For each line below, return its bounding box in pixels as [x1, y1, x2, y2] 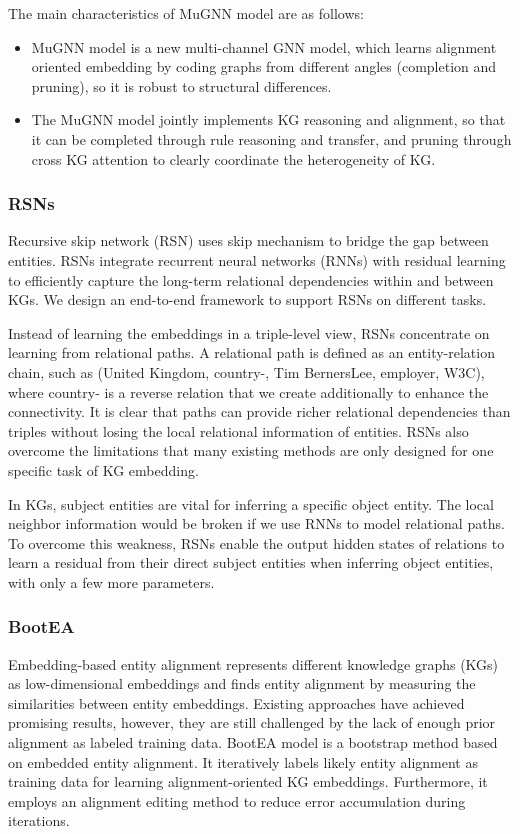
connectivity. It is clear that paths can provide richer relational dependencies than [8, 401, 511, 422]
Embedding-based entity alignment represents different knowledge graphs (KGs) [8, 653, 499, 674]
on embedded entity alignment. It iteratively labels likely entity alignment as [8, 751, 478, 772]
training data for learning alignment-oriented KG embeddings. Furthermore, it [8, 771, 488, 792]
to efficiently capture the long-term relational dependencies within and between [8, 269, 494, 290]
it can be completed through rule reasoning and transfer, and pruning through [31, 128, 512, 149]
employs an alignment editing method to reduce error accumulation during [8, 790, 466, 811]
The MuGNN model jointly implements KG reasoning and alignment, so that [31, 109, 506, 130]
